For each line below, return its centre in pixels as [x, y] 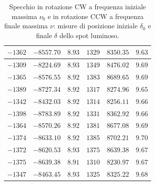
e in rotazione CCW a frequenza [96, 16]
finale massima [26, 26]
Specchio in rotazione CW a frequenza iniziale [78, 6]
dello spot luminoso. [89, 35]
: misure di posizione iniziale [95, 26]
